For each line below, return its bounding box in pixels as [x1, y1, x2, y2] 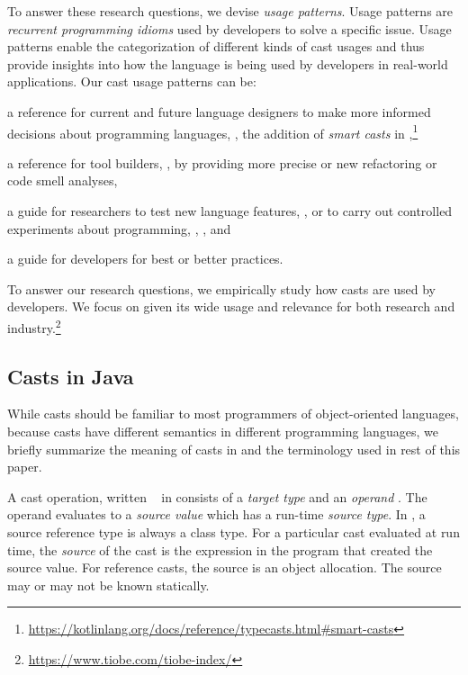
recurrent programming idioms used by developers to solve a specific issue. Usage [7, 19, 452, 38]
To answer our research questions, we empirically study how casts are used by [7, 279, 436, 298]
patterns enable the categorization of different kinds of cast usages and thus [7, 37, 425, 56]
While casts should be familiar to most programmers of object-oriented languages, [7, 404, 459, 423]
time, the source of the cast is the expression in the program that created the [7, 540, 433, 559]
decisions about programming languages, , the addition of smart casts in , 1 [7, 121, 418, 142]
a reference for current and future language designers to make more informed [7, 102, 431, 121]
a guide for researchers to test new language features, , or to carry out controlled [7, 202, 453, 220]
